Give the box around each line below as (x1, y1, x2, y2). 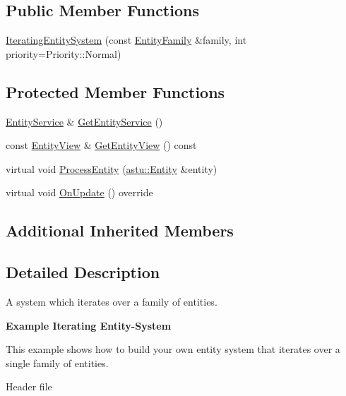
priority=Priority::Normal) (6, 46, 121, 61)
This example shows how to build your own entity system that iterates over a (6, 342, 340, 356)
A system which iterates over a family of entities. (6, 294, 217, 308)
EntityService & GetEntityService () (6, 114, 163, 128)
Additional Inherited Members (6, 220, 234, 241)
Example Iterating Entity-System (6, 318, 172, 332)
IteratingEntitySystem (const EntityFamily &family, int (6, 32, 247, 47)
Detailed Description (6, 261, 160, 283)
